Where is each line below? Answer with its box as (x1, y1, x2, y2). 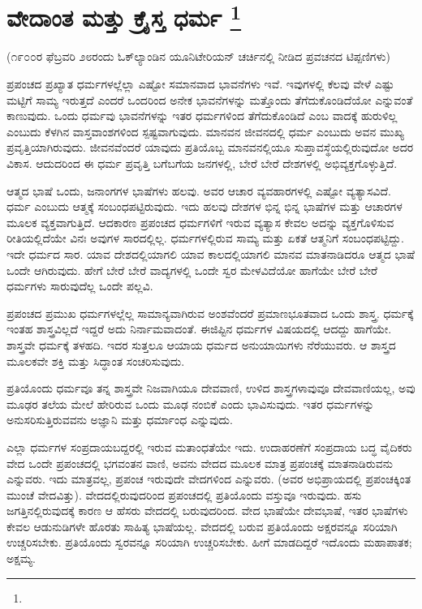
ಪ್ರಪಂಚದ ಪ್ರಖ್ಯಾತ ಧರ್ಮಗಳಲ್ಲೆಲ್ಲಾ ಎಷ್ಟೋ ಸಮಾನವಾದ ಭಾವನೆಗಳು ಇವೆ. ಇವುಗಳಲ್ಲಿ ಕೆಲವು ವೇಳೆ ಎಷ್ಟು (6, 75, 394, 92)
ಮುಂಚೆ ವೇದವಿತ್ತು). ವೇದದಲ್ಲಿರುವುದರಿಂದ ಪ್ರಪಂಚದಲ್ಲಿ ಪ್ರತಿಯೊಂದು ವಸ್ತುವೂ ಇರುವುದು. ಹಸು (6, 486, 362, 503)
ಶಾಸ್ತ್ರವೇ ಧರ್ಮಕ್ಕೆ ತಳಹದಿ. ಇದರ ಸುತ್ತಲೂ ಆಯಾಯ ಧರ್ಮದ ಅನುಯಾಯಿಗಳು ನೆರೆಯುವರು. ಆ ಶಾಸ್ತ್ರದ (6, 336, 396, 353)
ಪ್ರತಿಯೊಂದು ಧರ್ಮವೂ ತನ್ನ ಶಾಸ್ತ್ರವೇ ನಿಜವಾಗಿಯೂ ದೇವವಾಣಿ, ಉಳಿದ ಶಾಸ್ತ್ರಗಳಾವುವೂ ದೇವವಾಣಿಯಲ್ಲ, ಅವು (6, 380, 416, 397)
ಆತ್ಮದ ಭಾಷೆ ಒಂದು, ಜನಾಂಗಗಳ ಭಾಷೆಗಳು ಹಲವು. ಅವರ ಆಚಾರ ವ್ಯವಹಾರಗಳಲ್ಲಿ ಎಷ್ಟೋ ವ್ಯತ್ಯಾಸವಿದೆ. (6, 182, 391, 199)
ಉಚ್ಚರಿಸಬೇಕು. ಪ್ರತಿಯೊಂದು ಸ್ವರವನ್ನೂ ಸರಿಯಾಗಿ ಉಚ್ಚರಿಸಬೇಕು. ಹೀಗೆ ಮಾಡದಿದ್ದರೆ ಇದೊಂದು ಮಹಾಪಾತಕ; (6, 534, 412, 551)
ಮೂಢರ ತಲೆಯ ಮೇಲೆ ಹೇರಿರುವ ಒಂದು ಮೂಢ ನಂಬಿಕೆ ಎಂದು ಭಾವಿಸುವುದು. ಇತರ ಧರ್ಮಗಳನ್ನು (6, 395, 375, 412)
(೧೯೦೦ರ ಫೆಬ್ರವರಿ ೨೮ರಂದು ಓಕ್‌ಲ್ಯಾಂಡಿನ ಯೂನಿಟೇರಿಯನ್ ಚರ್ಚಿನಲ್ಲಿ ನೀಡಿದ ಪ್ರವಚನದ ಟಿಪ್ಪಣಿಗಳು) (6, 48, 390, 65)
